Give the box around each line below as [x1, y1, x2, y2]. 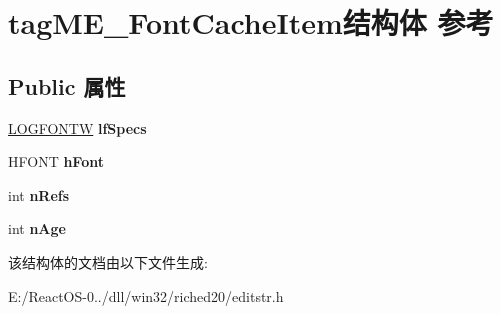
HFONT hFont [8, 151, 104, 172]
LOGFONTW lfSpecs [8, 117, 147, 138]
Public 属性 [8, 70, 126, 101]
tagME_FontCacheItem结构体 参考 [8, 2, 494, 43]
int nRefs [8, 184, 70, 205]
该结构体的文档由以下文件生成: [8, 251, 208, 272]
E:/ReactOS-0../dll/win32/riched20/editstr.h [8, 285, 284, 306]
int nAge [8, 218, 66, 239]
